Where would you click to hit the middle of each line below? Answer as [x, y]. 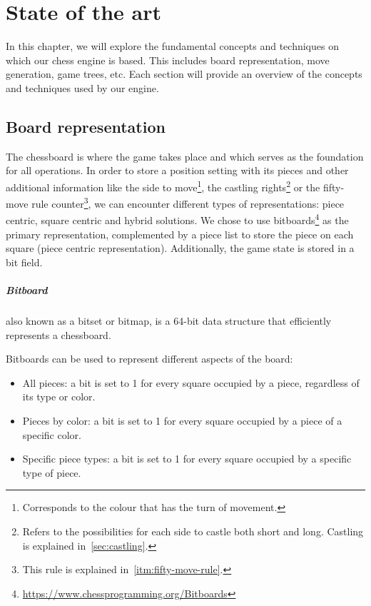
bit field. [24, 262]
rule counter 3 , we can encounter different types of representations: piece [188, 202]
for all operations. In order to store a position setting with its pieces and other [177, 170]
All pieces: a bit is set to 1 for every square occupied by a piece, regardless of [191, 382]
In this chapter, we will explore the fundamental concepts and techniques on [172, 46]
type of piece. [52, 472]
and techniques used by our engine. [82, 87]
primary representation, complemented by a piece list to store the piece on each [180, 234]
